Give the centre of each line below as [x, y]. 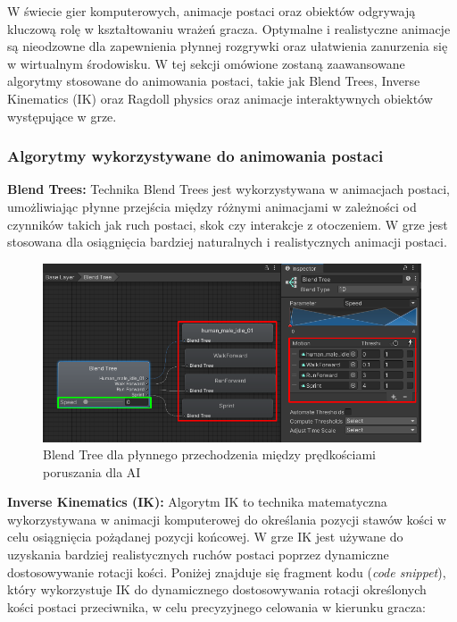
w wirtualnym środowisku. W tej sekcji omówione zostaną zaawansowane [206, 63]
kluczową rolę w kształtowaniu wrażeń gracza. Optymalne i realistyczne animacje [229, 28]
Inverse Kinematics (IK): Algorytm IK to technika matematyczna [197, 502]
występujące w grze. [62, 116]
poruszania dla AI [92, 471]
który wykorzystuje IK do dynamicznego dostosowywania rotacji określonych [217, 589]
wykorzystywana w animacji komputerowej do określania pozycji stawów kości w [227, 519]
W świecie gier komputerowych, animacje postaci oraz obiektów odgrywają [212, 11]
